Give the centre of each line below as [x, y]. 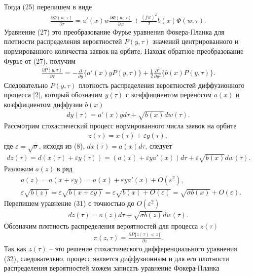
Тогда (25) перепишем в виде [48, 6]
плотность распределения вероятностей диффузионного [161, 85]
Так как [15, 249]
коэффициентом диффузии [43, 104]
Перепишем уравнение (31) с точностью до [69, 203]
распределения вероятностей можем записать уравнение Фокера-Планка [112, 268]
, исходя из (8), [62, 145]
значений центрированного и [196, 41]
